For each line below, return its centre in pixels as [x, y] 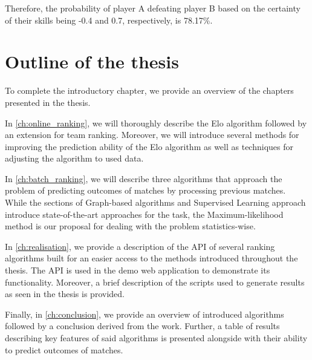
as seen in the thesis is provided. [65, 294]
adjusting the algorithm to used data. [74, 158]
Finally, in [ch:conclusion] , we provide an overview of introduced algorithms [145, 314]
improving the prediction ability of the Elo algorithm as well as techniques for [149, 146]
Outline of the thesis [92, 61]
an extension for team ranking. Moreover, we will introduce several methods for [152, 135]
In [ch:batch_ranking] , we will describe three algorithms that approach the [144, 178]
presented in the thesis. [48, 102]
